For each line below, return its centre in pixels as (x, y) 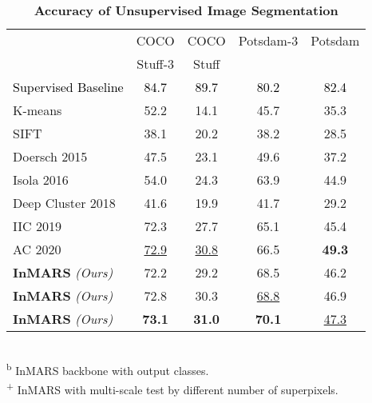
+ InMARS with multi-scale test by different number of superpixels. (172, 388)
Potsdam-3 (268, 40)
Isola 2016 (41, 180)
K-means (38, 110)
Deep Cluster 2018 (64, 203)
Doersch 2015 (50, 156)
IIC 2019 (37, 226)
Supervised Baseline (68, 87)
